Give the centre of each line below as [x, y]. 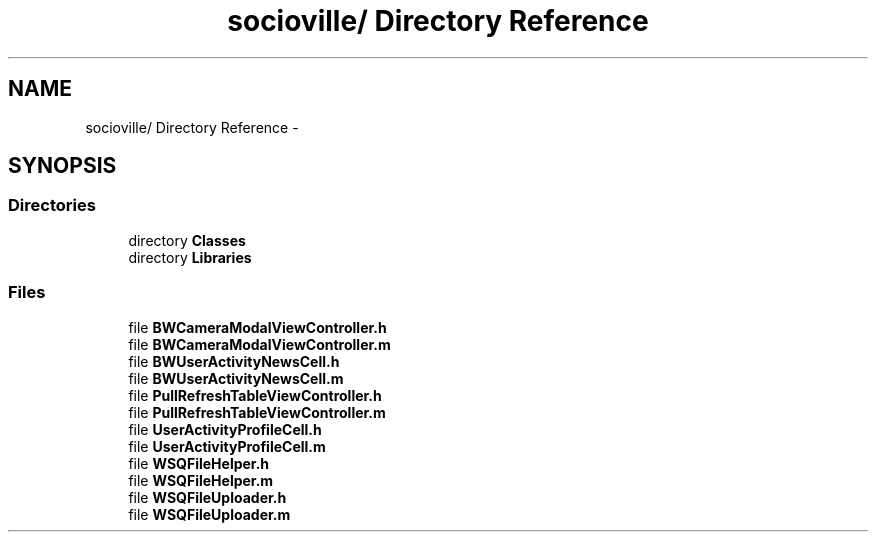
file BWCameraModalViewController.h [257, 327]
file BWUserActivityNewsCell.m [236, 378]
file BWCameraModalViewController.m [259, 344]
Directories [52, 205]
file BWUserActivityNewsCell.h [234, 361]
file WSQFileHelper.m [201, 480]
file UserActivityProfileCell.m [227, 446]
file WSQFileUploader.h [207, 497]
